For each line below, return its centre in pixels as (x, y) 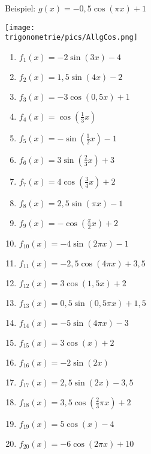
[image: (20, 27)
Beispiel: (20, 8)
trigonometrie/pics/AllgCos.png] (71, 38)
